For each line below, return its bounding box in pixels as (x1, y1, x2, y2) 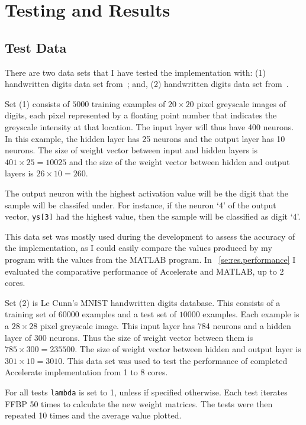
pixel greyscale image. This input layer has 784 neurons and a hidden (40, 319, 291, 331)
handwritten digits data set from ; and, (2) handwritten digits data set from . (5, 78, 289, 90)
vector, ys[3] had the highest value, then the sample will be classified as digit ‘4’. (5, 210, 301, 223)
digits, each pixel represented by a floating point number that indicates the (5, 109, 277, 121)
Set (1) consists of (5, 97, 70, 110)
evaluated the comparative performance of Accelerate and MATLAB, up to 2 (5, 265, 284, 277)
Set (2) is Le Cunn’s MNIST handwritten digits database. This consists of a (5, 296, 281, 308)
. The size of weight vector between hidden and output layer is (75, 343, 301, 355)
